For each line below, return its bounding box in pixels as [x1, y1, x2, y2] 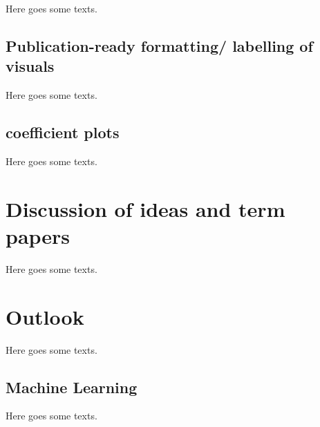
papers [6, 221, 70, 249]
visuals [6, 55, 55, 77]
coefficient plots [6, 122, 120, 143]
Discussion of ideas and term [6, 194, 285, 222]
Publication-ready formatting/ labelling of [6, 35, 313, 56]
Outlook [6, 302, 84, 330]
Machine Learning [6, 376, 138, 397]
